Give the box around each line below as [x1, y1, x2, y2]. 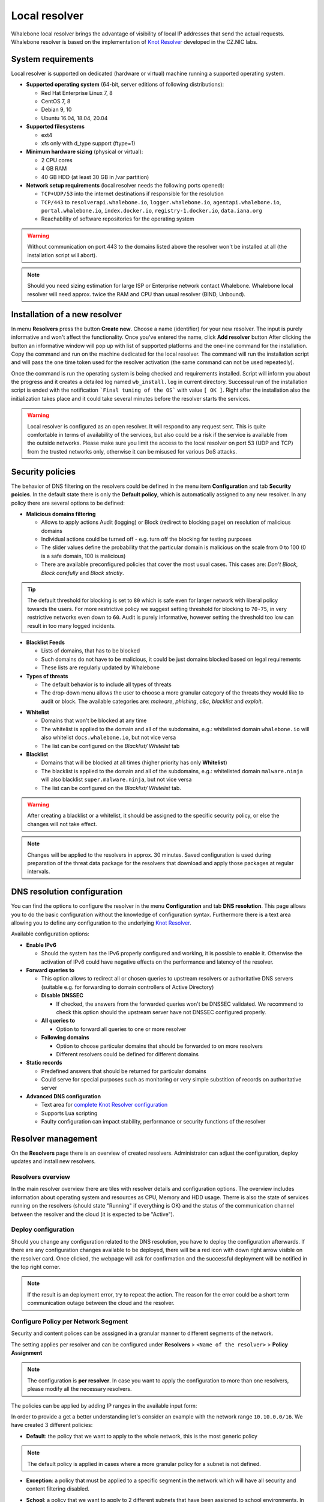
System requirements [11, 54, 94, 64]
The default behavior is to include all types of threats [41, 681, 172, 688]
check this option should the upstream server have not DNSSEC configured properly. [56, 1008, 266, 1015]
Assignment [11, 1349, 43, 1357]
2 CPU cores [41, 156, 73, 163]
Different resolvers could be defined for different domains [56, 1050, 199, 1057]
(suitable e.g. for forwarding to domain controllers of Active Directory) [41, 983, 214, 991]
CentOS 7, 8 [41, 98, 71, 105]
